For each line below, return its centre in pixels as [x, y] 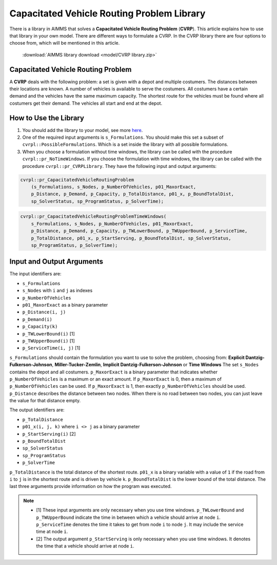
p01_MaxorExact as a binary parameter [65, 305]
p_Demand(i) [37, 319]
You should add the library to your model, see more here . [83, 130]
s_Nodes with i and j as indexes [57, 291]
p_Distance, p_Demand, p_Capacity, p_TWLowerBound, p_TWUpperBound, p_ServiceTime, [139, 231]
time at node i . [52, 532]
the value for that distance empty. [45, 401]
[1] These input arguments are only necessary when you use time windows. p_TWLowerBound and [140, 510]
